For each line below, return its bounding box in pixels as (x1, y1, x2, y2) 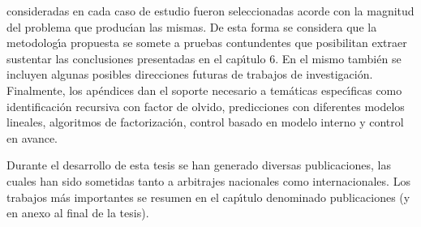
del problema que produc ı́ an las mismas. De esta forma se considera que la (6, 18, 377, 35)
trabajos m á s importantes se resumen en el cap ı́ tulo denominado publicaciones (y (6, 188, 410, 205)
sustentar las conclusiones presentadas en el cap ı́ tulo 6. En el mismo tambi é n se (6, 49, 402, 66)
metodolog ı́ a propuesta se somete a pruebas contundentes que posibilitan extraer (6, 34, 407, 51)
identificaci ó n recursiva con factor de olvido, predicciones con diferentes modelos (6, 97, 405, 114)
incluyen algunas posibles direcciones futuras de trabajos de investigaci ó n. (6, 66, 373, 83)
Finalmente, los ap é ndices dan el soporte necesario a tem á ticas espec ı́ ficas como (6, 81, 402, 98)
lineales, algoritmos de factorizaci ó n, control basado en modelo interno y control (6, 113, 404, 131)
